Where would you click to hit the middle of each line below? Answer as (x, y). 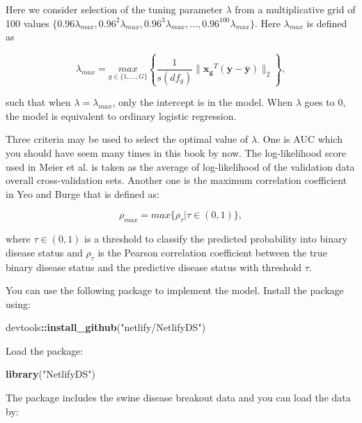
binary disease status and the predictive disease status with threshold (154, 267)
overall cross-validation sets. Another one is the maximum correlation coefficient (176, 180)
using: (18, 303)
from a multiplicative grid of (295, 9)
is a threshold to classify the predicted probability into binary (216, 239)
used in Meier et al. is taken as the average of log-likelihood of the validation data (180, 166)
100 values (27, 23)
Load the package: (45, 350)
